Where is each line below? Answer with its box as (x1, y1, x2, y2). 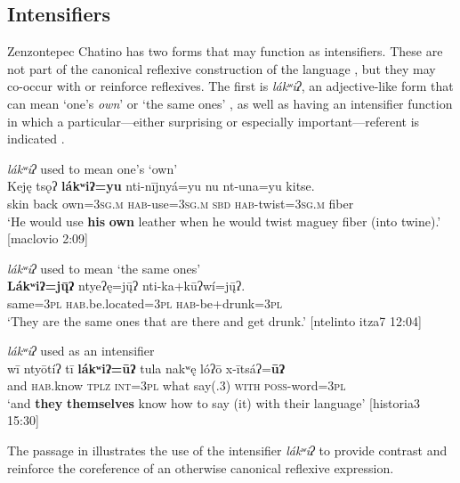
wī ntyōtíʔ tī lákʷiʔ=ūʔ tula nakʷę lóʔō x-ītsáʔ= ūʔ (7, 358, 285, 377)
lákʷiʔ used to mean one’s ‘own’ (7, 159, 178, 177)
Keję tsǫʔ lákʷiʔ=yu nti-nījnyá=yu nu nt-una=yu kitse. (7, 176, 315, 195)
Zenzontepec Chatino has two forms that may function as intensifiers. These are (7, 42, 443, 61)
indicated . (7, 129, 65, 148)
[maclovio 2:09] (7, 229, 88, 248)
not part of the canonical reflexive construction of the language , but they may (7, 59, 436, 78)
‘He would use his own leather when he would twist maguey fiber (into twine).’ (7, 211, 441, 230)
